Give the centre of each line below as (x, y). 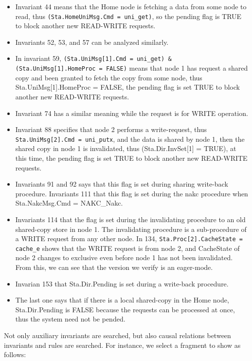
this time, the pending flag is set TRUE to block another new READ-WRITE (131, 158)
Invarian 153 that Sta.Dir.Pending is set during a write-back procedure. (122, 283)
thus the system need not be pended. (70, 319)
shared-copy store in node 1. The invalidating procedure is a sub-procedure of (131, 229)
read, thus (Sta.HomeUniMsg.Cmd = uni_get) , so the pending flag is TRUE (128, 16)
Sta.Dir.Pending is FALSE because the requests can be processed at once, (125, 309)
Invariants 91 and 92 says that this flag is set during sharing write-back (122, 184)
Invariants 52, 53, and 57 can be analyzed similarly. (92, 42)
